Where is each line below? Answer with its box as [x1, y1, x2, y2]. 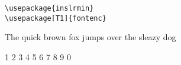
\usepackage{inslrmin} [5, 4, 94, 12]
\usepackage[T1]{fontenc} [5, 14, 106, 22]
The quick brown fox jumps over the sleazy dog [5, 31, 176, 43]
